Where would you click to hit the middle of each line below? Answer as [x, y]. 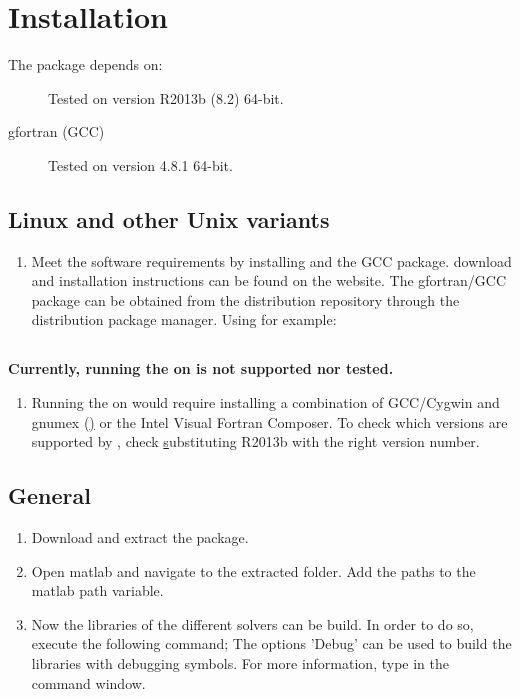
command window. [88, 682]
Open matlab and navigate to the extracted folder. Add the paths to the [253, 570]
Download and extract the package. [140, 537]
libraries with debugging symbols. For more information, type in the [240, 663]
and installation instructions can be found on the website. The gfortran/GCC [269, 280]
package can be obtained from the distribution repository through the [245, 299]
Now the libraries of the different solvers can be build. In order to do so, [252, 623]
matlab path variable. [97, 590]
